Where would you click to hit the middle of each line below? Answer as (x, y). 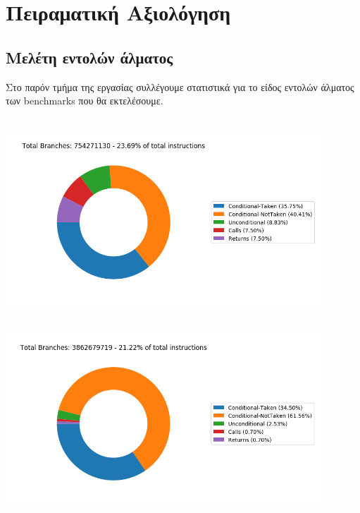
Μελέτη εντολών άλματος (89, 57)
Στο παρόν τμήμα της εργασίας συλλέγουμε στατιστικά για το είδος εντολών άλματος (180, 86)
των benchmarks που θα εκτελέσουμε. (85, 101)
